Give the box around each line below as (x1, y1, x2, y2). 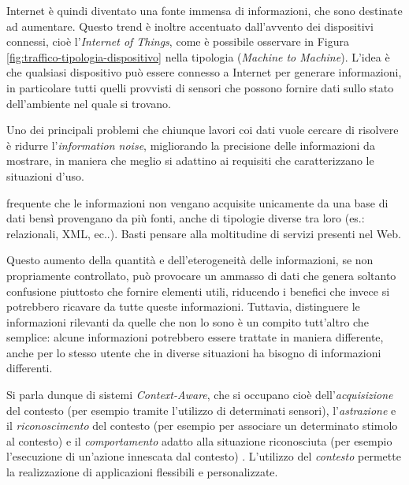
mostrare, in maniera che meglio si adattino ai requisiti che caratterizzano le (6, 152, 374, 169)
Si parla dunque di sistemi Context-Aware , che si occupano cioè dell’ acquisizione (6, 386, 393, 403)
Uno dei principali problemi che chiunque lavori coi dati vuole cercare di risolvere (6, 121, 399, 138)
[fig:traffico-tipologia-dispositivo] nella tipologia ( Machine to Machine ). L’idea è (6, 48, 390, 65)
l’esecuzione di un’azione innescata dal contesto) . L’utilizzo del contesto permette (6, 448, 401, 464)
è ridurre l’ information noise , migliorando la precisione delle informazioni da (6, 136, 375, 153)
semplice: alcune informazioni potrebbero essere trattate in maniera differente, (6, 329, 384, 345)
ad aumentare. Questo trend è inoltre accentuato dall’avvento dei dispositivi (6, 17, 374, 34)
